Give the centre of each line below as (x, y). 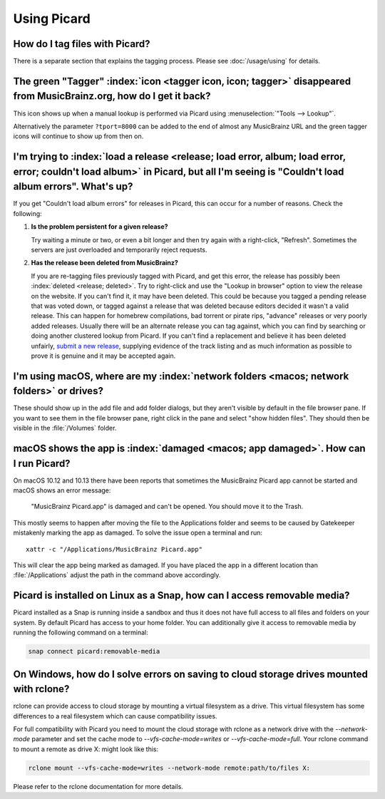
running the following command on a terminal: (81, 633)
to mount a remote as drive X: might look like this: (86, 749)
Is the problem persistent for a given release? (99, 227)
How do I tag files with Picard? (82, 44)
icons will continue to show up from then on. (78, 136)
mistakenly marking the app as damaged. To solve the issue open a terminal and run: (138, 533)
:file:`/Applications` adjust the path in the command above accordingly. (117, 575)
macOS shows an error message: (62, 490)
